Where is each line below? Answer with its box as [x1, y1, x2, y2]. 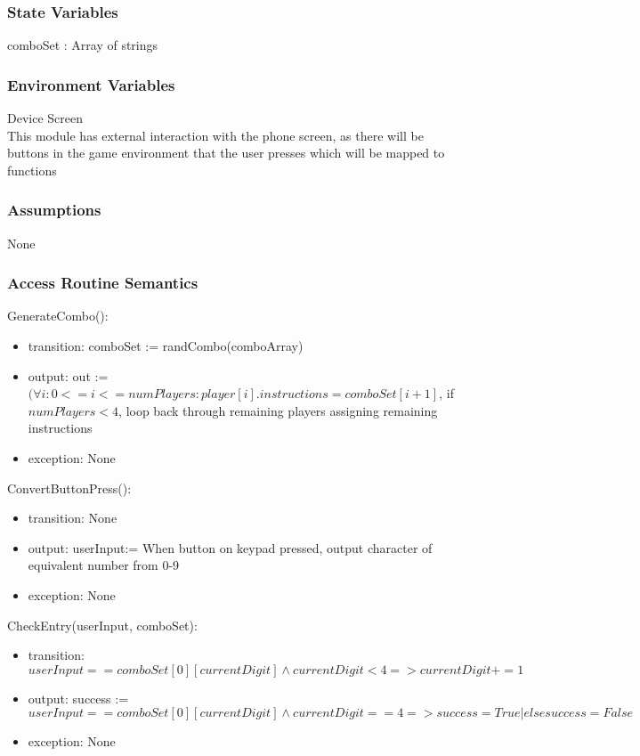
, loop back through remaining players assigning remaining [118, 401, 438, 419]
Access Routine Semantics [7, 272, 198, 294]
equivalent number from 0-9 [28, 556, 180, 574]
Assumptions [7, 199, 101, 221]
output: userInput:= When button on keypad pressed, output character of [28, 538, 433, 557]
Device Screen [7, 109, 83, 127]
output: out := [28, 366, 109, 385]
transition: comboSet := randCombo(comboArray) [28, 337, 304, 355]
